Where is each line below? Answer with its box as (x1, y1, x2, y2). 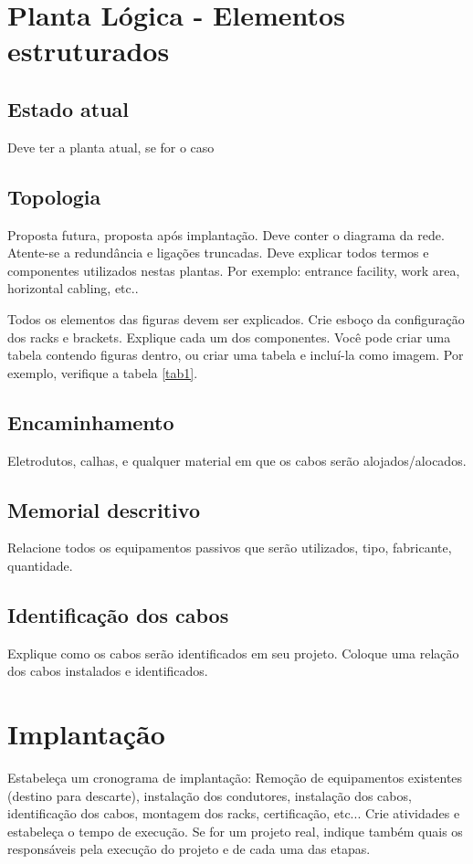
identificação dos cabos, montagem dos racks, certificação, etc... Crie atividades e (7, 804, 460, 823)
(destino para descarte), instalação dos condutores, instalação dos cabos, (7, 785, 412, 805)
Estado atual (7, 94, 130, 122)
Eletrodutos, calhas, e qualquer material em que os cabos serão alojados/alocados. (7, 450, 467, 469)
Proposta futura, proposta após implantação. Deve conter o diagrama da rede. (7, 225, 445, 244)
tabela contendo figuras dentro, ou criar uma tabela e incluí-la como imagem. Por (7, 345, 464, 364)
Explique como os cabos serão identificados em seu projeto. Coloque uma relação (7, 643, 459, 662)
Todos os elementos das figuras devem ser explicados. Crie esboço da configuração (7, 309, 465, 328)
